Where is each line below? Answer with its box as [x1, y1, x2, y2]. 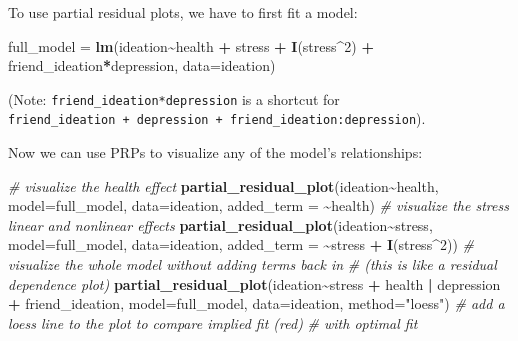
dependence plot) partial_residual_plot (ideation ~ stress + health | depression [8, 273, 501, 294]
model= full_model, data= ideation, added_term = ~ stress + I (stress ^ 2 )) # [8, 234, 474, 255]
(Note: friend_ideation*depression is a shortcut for [8, 88, 340, 109]
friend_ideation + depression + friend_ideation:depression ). [8, 108, 426, 129]
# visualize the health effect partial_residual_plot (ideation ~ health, [8, 175, 439, 196]
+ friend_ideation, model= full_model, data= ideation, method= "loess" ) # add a [8, 293, 505, 314]
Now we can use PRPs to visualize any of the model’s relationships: [8, 142, 423, 163]
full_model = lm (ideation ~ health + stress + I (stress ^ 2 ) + [8, 35, 374, 56]
